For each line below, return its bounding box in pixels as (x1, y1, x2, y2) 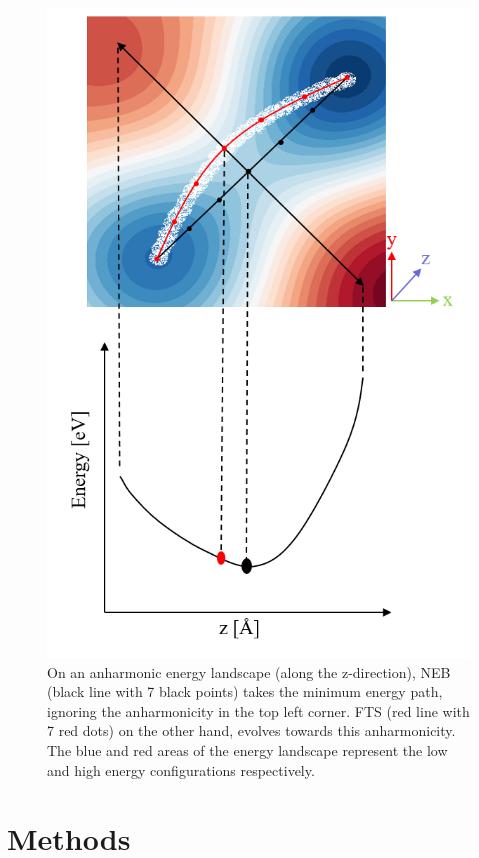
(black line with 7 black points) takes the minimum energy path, (47, 681, 443, 702)
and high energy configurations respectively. (47, 759, 315, 780)
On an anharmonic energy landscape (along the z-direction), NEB (47, 661, 451, 682)
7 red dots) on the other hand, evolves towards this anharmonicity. (47, 720, 456, 741)
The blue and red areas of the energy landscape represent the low (47, 740, 448, 760)
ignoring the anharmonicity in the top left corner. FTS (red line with (47, 700, 470, 721)
